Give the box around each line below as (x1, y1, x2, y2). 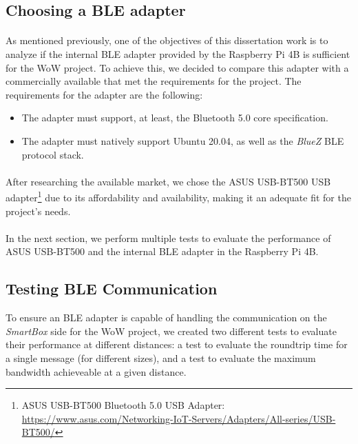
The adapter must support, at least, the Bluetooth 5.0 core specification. (21, 110, 328, 125)
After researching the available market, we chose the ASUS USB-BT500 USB (6, 174, 331, 188)
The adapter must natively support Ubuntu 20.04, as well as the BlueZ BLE (21, 133, 344, 148)
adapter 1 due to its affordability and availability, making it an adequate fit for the (6, 188, 351, 204)
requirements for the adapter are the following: (6, 87, 203, 101)
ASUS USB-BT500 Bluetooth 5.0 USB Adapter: (21, 398, 225, 412)
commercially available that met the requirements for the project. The (6, 74, 302, 88)
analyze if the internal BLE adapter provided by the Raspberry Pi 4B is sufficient (6, 46, 350, 61)
